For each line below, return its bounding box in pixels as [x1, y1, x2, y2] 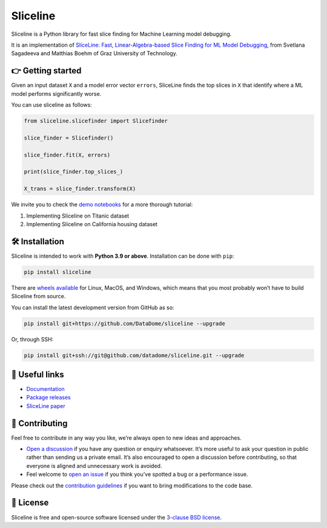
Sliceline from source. [11, 293, 66, 300]
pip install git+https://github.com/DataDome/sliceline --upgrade [24, 320, 225, 327]
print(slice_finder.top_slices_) [24, 169, 124, 175]
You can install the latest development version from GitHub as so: [11, 304, 174, 311]
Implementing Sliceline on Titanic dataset [26, 212, 130, 219]
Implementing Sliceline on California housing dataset [26, 220, 157, 227]
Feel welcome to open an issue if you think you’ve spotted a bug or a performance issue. [26, 470, 248, 478]
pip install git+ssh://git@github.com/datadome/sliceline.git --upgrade [24, 352, 245, 359]
